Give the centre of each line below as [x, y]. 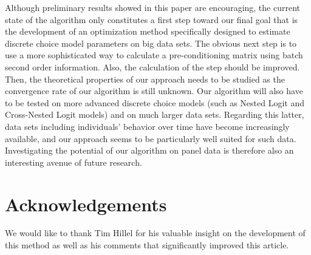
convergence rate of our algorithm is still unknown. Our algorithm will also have [154, 91]
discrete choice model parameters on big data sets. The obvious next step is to [151, 43]
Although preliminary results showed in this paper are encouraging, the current [152, 7]
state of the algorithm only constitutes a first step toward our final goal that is [152, 19]
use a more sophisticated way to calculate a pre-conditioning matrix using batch [154, 55]
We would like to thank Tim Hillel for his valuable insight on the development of [155, 233]
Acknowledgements [86, 204]
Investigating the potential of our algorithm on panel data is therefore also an [149, 150]
